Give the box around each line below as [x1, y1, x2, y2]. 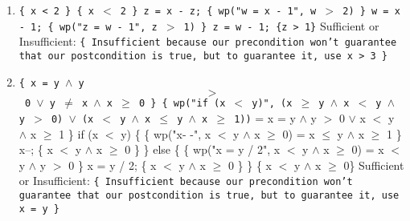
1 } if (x [59, 125, 99, 142]
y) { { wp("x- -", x [121, 125, 211, 142]
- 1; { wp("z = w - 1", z [18, 21, 158, 33]
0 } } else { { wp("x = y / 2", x [125, 141, 281, 158]
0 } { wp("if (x [138, 98, 226, 110]
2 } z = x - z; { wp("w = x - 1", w [120, 6, 317, 17]
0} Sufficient [343, 156, 404, 173]
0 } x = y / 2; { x [68, 156, 157, 173]
